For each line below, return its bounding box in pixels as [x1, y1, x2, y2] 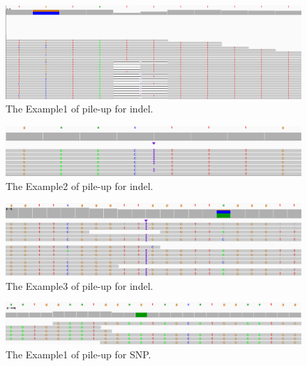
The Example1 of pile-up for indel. [6, 101, 153, 116]
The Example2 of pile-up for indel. [6, 179, 153, 193]
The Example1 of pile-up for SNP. [6, 346, 151, 361]
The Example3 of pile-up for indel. [6, 278, 153, 293]
